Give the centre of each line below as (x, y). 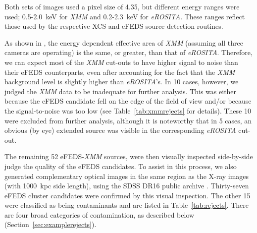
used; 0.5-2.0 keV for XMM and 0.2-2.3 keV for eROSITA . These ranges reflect (125, 16)
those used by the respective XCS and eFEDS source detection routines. (114, 26)
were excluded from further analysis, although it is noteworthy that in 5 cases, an (128, 120)
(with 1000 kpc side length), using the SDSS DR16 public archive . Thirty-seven (127, 186)
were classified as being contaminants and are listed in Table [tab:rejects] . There (127, 205)
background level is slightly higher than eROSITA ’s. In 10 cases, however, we (122, 82)
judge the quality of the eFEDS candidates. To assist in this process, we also (121, 166)
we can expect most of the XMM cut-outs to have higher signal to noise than (121, 62)
